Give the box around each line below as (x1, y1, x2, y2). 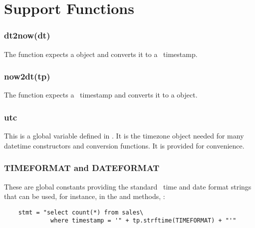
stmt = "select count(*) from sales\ (18, 208, 144, 216)
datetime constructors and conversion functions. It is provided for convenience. (4, 140, 245, 150)
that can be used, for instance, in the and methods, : (4, 191, 165, 201)
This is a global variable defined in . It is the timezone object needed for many (4, 130, 244, 141)
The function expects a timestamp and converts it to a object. (4, 89, 198, 100)
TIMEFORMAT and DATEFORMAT (4, 161, 160, 174)
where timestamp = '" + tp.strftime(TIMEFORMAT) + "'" (50, 217, 237, 224)
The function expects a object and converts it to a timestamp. (4, 48, 198, 59)
